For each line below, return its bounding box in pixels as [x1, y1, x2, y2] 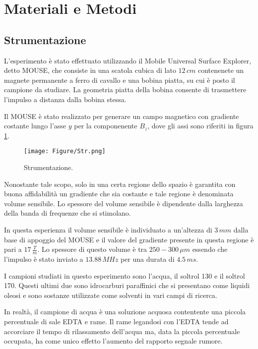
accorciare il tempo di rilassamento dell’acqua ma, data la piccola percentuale [4, 326, 240, 336]
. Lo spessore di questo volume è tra [37, 244, 147, 254]
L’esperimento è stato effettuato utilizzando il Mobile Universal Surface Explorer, [4, 55, 252, 65]
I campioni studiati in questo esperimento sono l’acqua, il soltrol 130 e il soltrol [4, 270, 245, 281]
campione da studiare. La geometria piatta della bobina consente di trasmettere [4, 84, 247, 95]
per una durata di [120, 253, 175, 264]
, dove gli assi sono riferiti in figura [147, 120, 254, 131]
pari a [4, 244, 22, 254]
